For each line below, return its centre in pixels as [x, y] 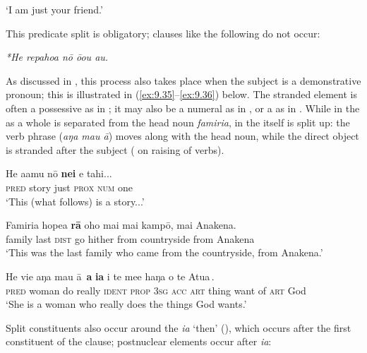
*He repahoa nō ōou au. [57, 57]
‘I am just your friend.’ [54, 9]
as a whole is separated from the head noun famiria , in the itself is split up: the [178, 122]
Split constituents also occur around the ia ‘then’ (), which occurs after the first [179, 327]
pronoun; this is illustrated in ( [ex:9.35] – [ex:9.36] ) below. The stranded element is [181, 94]
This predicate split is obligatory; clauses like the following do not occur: [163, 33]
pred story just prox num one [69, 187]
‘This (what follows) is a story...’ [75, 201]
